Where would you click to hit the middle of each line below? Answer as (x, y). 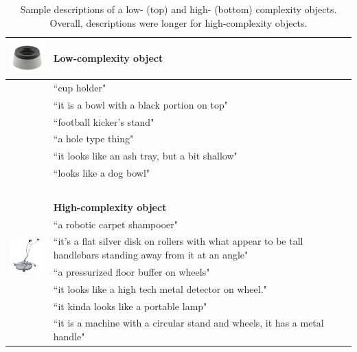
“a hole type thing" (93, 139)
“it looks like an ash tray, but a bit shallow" (145, 156)
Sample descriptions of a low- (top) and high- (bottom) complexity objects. (178, 9)
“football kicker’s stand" (104, 121)
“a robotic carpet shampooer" (115, 224)
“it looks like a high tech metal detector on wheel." (160, 288)
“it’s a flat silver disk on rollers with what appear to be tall (178, 241)
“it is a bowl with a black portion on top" (141, 104)
